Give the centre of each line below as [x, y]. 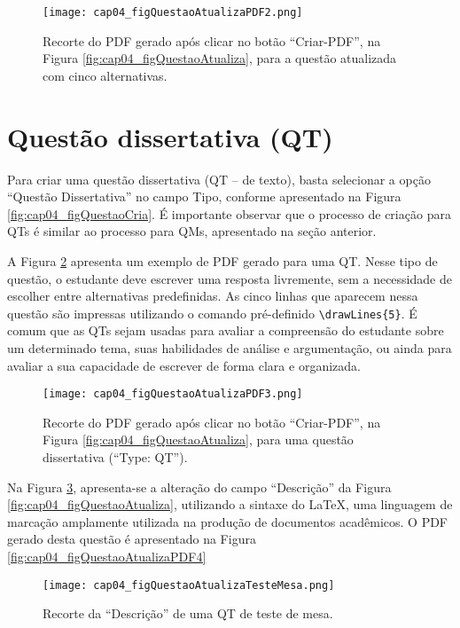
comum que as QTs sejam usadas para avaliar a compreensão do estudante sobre [226, 330]
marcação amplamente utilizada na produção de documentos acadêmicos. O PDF [228, 521]
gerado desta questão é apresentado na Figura [132, 539]
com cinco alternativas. [105, 75]
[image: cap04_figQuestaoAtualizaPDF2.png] [173, 12]
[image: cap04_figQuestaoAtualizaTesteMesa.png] [189, 585]
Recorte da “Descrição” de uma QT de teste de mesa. [188, 613]
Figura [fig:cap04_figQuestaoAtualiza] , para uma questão [198, 440]
